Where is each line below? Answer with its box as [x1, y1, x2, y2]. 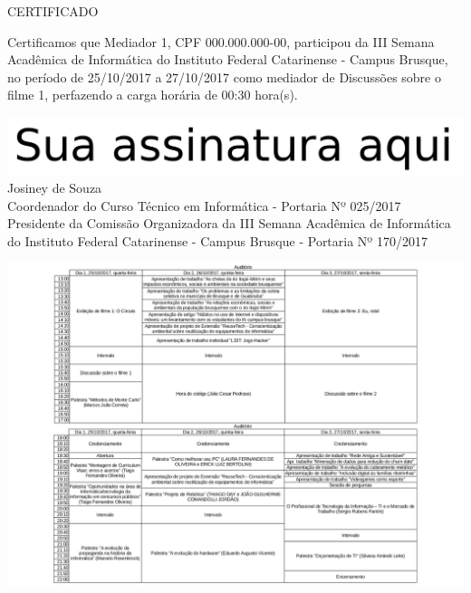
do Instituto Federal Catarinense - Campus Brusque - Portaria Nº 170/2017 [7, 231, 428, 250]
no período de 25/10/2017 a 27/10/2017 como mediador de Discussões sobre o [7, 67, 441, 86]
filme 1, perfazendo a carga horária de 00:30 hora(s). [7, 85, 298, 104]
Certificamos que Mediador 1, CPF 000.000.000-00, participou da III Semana [7, 32, 435, 51]
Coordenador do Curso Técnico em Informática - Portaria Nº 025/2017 [7, 196, 401, 215]
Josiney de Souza [7, 178, 102, 197]
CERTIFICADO [7, 2, 99, 20]
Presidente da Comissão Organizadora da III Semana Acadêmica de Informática [7, 214, 451, 233]
